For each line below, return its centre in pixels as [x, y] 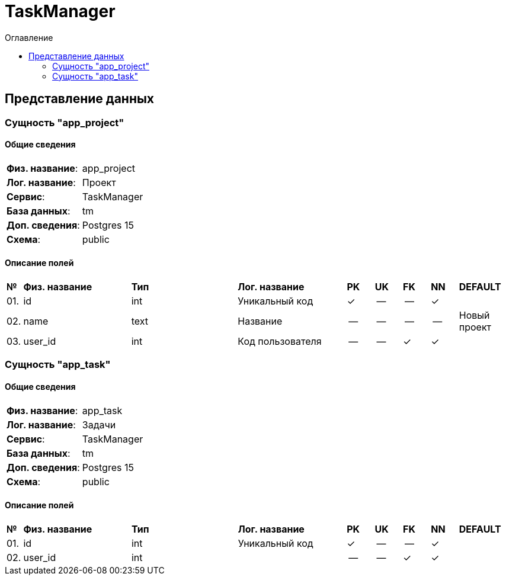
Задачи [99, 424]
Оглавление [29, 37]
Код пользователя [280, 342]
